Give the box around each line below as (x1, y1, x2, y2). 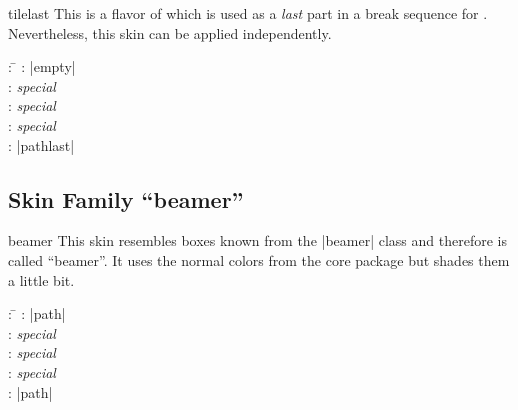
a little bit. (8, 269, 75, 290)
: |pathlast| (8, 134, 75, 155)
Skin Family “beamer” (8, 183, 244, 214)
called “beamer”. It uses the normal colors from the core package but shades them (8, 249, 510, 270)
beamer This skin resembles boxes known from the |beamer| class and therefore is (8, 230, 507, 251)
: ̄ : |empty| (8, 56, 76, 77)
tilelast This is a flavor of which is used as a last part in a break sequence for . (8, 3, 488, 23)
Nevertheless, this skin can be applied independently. (8, 22, 332, 43)
